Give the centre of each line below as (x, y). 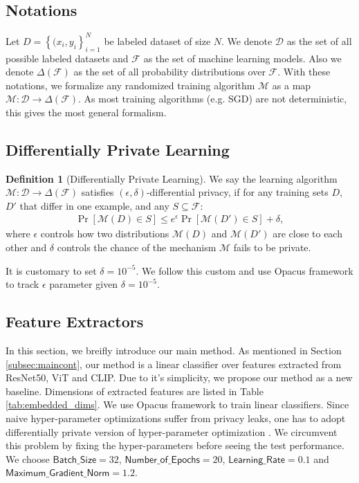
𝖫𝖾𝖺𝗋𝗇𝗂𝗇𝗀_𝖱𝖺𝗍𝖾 (257, 460)
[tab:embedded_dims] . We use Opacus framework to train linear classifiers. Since (177, 404)
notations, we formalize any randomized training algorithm (130, 85)
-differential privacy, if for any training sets (237, 192)
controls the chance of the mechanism (137, 247)
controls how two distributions (105, 234)
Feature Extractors (75, 321)
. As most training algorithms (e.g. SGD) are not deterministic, (213, 99)
